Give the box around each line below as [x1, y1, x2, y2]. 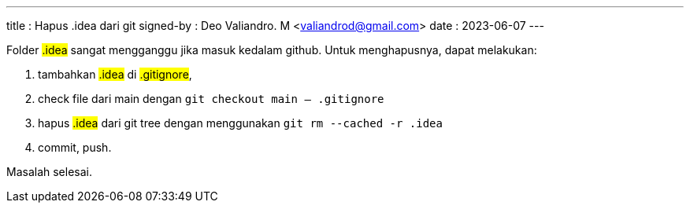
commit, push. [38, 141, 112, 154]
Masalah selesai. [6, 165, 93, 178]
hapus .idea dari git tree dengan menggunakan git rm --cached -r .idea [38, 116, 443, 130]
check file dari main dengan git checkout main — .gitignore [38, 92, 384, 105]
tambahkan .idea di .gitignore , [38, 68, 192, 81]
